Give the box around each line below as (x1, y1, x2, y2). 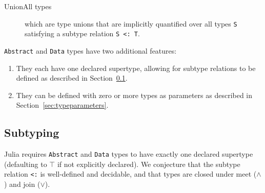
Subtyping (4, 125, 59, 140)
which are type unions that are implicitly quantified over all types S (25, 18, 237, 29)
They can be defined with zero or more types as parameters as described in (16, 89, 253, 100)
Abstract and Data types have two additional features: (4, 45, 177, 56)
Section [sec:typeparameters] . (16, 100, 109, 110)
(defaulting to (4, 158, 47, 169)
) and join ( (4, 179, 40, 189)
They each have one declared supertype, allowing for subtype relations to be (16, 62, 256, 73)
